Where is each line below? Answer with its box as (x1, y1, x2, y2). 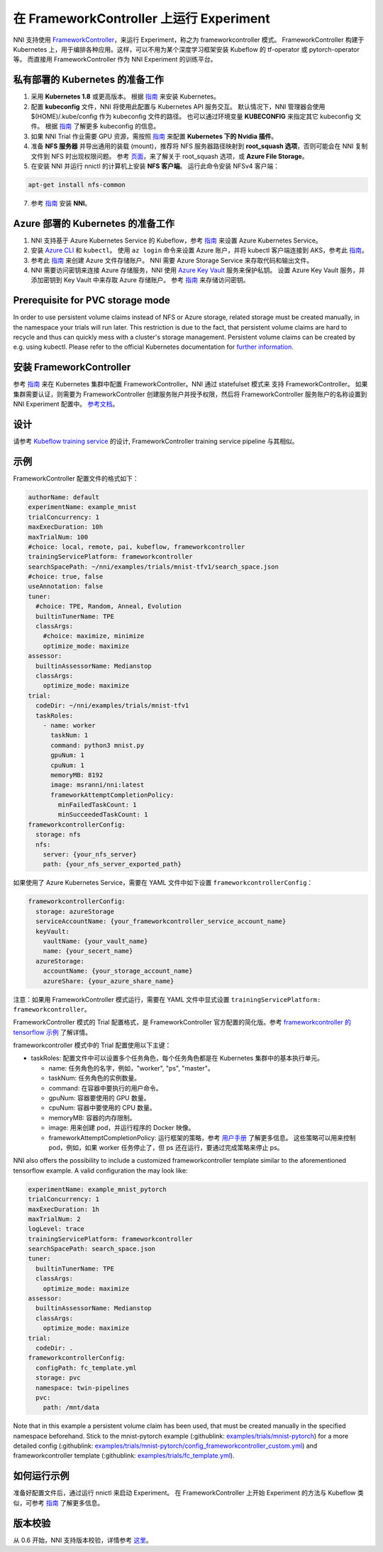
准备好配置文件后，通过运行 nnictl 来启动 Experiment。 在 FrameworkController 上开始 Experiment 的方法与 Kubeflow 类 (13, 1489, 365, 1497)
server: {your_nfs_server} (43, 851, 138, 859)
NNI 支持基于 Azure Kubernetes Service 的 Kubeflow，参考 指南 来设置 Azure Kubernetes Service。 (30, 236, 322, 245)
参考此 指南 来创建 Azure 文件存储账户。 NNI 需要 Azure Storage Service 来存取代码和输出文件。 (30, 256, 313, 264)
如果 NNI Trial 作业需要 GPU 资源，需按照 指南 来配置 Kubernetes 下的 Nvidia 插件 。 (30, 132, 278, 140)
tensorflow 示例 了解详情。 (13, 1028, 92, 1037)
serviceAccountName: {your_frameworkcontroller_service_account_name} (35, 917, 287, 925)
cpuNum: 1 (50, 761, 85, 769)
